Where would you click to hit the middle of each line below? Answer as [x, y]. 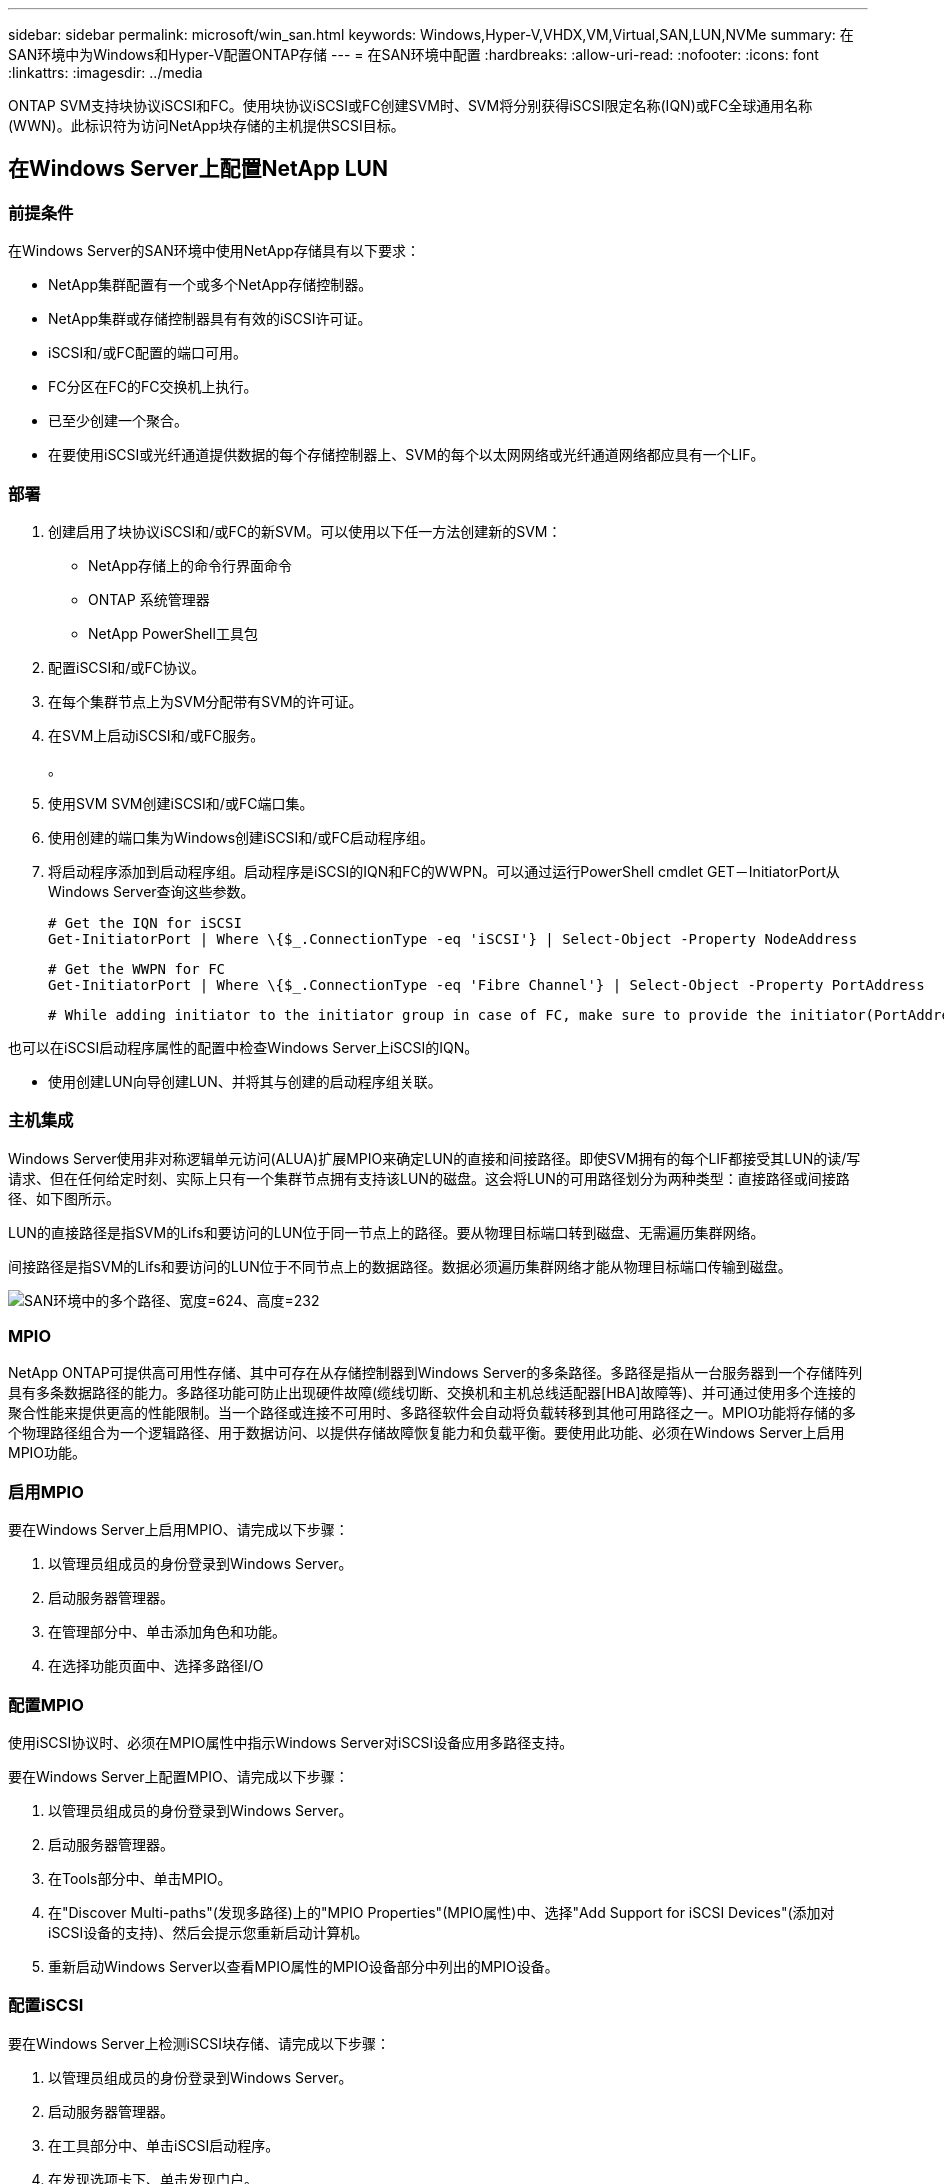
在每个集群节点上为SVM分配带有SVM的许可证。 [205, 701]
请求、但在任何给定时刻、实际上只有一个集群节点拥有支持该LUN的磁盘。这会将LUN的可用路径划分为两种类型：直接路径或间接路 [429, 1178]
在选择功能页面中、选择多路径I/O [156, 1666]
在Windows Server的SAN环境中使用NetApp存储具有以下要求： [214, 251]
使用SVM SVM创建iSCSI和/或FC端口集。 [181, 803]
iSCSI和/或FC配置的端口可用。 [147, 353]
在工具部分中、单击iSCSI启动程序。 [164, 2145]
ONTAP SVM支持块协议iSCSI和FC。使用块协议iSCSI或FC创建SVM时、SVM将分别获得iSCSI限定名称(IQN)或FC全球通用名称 [410, 105]
